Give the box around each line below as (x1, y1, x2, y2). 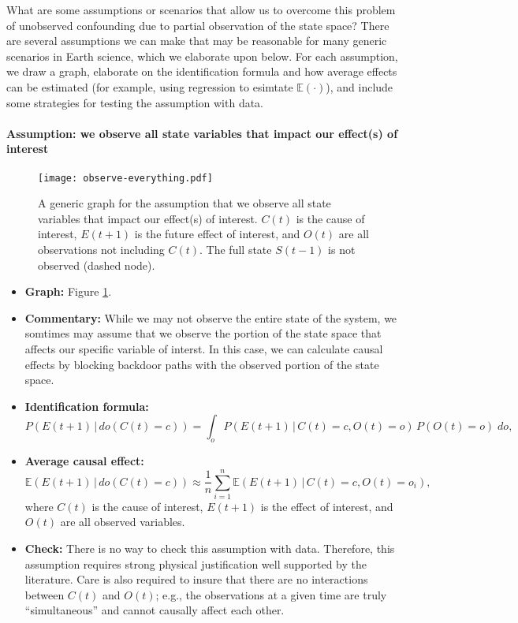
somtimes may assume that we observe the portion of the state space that (24, 325, 382, 341)
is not (328, 241, 356, 257)
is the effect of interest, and (260, 498, 393, 514)
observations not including (38, 241, 165, 257)
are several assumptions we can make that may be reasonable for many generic (6, 32, 387, 49)
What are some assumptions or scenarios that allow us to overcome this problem (6, 2, 396, 17)
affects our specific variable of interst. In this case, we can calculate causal (24, 340, 383, 356)
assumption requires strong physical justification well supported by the (24, 555, 367, 572)
